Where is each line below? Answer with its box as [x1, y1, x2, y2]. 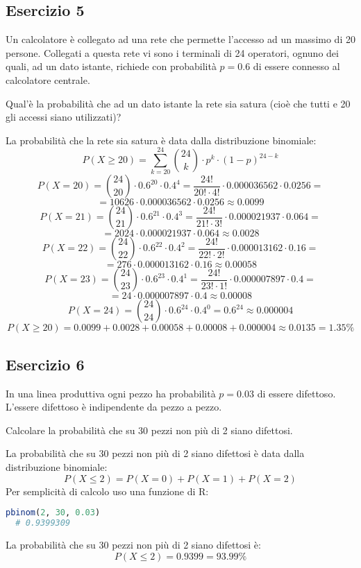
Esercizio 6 [6, 353, 85, 375]
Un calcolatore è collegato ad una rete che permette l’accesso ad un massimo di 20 [6, 32, 355, 46]
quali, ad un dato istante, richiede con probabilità [6, 59, 217, 74]
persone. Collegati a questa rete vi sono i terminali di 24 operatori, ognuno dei [6, 45, 339, 60]
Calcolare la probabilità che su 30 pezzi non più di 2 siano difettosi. [6, 422, 293, 437]
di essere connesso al [253, 59, 340, 74]
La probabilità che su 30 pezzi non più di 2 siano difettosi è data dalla [6, 446, 305, 461]
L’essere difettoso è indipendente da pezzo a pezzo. [6, 399, 222, 414]
